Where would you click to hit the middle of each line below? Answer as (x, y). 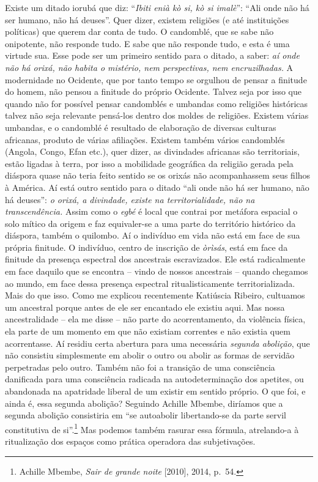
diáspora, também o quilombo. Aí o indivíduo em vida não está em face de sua (153, 235)
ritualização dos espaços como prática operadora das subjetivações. (130, 441)
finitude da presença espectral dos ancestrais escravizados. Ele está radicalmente (155, 259)
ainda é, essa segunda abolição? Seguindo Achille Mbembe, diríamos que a (144, 403)
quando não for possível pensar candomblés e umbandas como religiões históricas (157, 103)
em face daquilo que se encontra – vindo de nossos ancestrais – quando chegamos (157, 271)
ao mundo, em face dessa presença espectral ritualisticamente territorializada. (150, 283)
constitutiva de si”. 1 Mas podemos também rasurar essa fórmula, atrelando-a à (152, 428)
